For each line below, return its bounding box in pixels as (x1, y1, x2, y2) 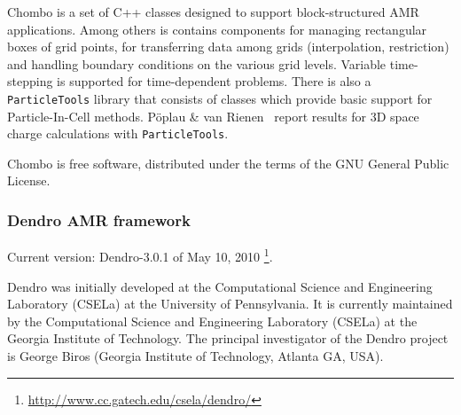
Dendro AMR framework (7, 208, 191, 231)
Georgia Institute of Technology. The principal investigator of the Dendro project (7, 329, 449, 348)
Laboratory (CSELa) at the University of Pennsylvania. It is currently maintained (7, 294, 453, 313)
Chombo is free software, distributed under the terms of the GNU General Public (7, 153, 449, 172)
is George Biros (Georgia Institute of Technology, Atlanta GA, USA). (7, 346, 384, 364)
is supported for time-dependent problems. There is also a (57, 72, 371, 90)
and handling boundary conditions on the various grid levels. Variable (7, 54, 387, 73)
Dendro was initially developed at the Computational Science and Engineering (7, 277, 433, 295)
